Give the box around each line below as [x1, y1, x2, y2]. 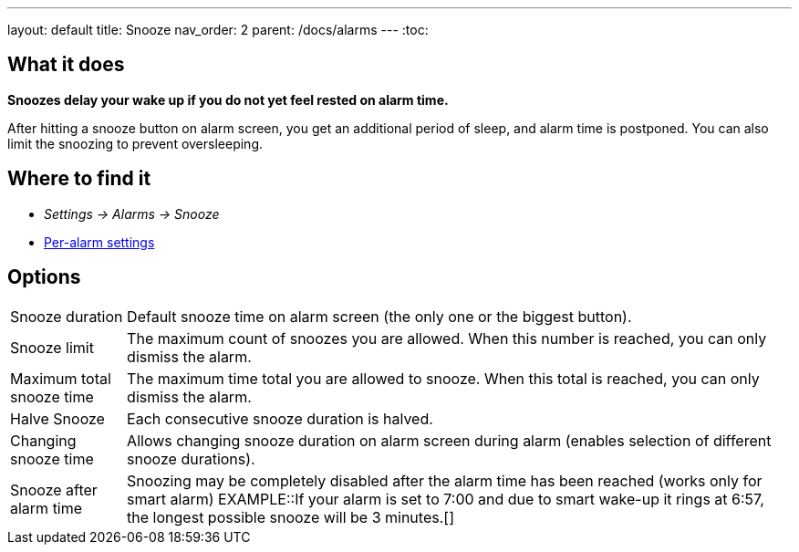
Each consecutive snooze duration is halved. [127, 409, 433, 428]
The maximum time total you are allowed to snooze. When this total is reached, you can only [127, 369, 760, 388]
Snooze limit [10, 338, 94, 357]
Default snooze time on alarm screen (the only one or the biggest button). [127, 307, 632, 326]
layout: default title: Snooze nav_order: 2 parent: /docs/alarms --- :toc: [7, 22, 429, 37]
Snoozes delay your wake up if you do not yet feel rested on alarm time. [7, 91, 449, 108]
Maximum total [10, 369, 111, 388]
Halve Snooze [10, 409, 105, 428]
